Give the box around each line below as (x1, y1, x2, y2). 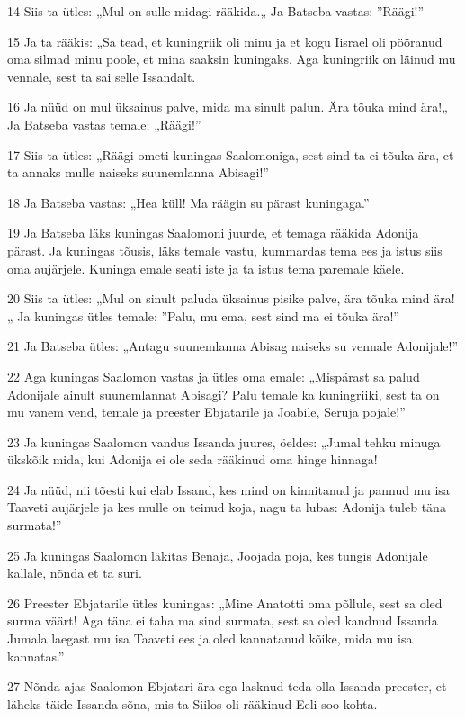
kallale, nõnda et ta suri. (7, 563, 142, 582)
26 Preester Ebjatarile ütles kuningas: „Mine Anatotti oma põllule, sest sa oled (7, 593, 443, 612)
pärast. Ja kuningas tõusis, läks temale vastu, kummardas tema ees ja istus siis (7, 240, 443, 259)
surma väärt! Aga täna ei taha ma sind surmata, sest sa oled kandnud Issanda (7, 611, 438, 630)
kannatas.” (7, 646, 65, 665)
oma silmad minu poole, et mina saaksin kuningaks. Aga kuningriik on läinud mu (7, 49, 456, 68)
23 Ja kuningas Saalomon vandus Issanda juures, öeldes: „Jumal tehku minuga (7, 432, 441, 451)
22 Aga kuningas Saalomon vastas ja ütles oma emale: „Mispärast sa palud (7, 366, 420, 385)
